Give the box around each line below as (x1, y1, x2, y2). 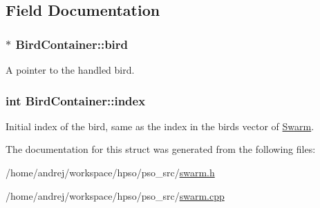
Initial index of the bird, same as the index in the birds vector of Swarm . (6, 118, 314, 133)
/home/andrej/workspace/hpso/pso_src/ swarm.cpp (6, 188, 225, 202)
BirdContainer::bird (15, 35, 129, 52)
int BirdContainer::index (6, 92, 146, 109)
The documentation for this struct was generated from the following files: (6, 142, 316, 156)
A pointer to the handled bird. (6, 63, 135, 76)
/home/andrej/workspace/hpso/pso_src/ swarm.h (6, 165, 215, 179)
